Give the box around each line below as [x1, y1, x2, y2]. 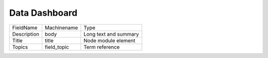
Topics [12, 43, 28, 50]
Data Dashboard [9, 7, 78, 18]
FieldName [12, 24, 38, 31]
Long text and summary [83, 30, 139, 37]
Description [12, 30, 40, 37]
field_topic [45, 43, 69, 50]
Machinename [45, 24, 78, 31]
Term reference [83, 43, 120, 50]
